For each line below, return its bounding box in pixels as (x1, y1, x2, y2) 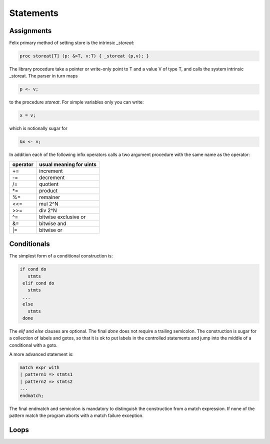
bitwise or (39, 226, 62, 233)
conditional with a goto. (9, 342, 57, 348)
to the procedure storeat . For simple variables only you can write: (9, 99, 144, 105)
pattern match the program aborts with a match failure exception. (9, 412, 144, 418)
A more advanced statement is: (9, 351, 74, 357)
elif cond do (22, 280, 54, 286)
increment (39, 167, 63, 174)
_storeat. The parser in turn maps (9, 73, 78, 79)
